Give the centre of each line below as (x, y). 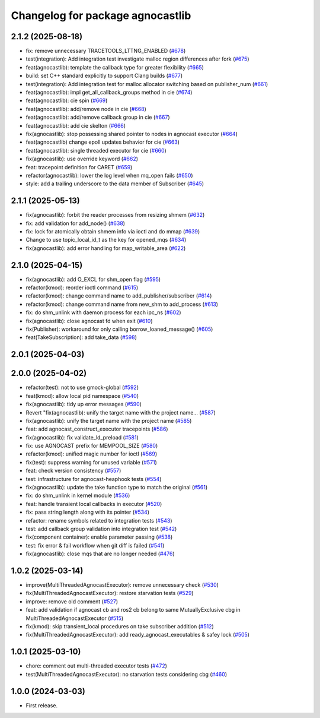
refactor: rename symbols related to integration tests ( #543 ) (99, 520)
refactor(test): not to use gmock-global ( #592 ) (82, 388)
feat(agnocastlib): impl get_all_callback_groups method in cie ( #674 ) (109, 93)
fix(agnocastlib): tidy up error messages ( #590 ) (84, 404)
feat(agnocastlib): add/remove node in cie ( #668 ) (86, 109)
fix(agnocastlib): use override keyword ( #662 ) (82, 159)
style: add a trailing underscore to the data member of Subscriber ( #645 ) (115, 184)
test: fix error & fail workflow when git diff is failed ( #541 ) (95, 545)
